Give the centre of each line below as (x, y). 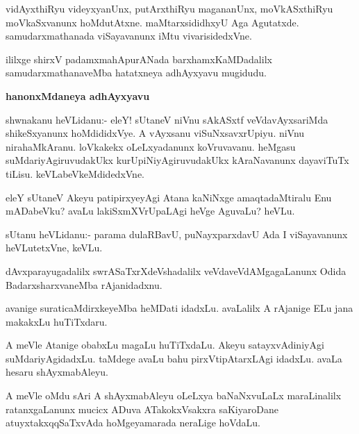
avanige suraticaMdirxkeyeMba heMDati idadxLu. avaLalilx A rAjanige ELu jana (179, 308)
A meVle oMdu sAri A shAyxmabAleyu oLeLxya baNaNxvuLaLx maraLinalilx (174, 395)
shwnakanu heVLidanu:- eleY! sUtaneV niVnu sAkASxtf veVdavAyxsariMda (167, 119)
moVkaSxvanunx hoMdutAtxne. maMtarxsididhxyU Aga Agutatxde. (152, 22)
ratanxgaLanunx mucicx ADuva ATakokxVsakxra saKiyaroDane (142, 409)
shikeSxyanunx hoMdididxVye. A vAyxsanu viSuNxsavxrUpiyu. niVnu (155, 133)
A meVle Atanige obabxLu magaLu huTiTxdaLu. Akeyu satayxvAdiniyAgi (165, 345)
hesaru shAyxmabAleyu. (57, 372)
